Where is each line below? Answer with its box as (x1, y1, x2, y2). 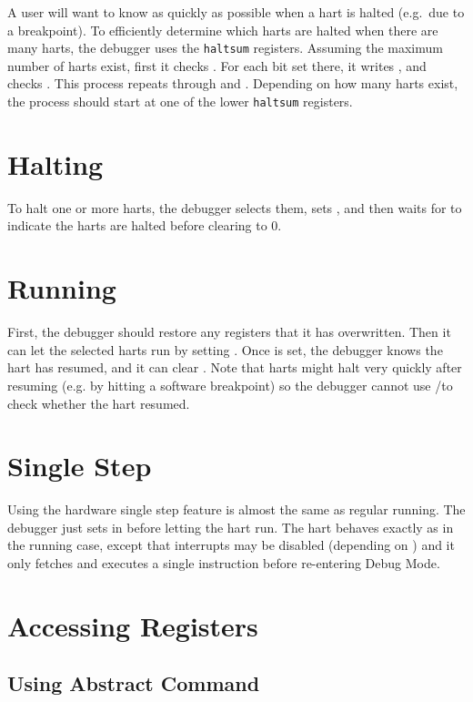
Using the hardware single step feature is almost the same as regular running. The (7, 500, 466, 519)
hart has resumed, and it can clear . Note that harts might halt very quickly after (7, 358, 462, 377)
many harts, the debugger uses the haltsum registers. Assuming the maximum (7, 38, 443, 57)
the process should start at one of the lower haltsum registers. (7, 92, 353, 111)
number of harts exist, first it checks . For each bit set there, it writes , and (7, 56, 427, 75)
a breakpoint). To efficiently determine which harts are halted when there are (7, 20, 438, 39)
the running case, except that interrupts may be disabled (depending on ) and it (7, 535, 455, 554)
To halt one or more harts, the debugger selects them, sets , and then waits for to (7, 198, 462, 217)
